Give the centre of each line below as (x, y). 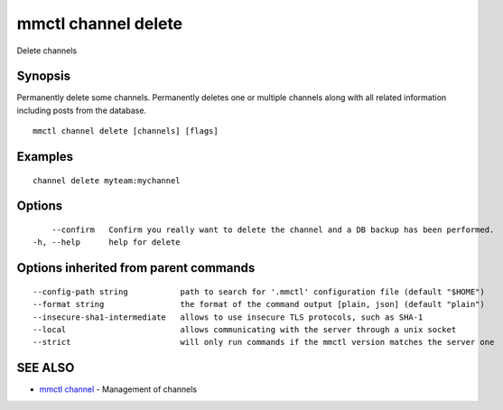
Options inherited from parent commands (136, 268)
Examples (45, 157)
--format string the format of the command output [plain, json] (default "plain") (259, 304)
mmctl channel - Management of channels (118, 389)
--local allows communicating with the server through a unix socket (245, 330)
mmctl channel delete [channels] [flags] (126, 131)
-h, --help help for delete (107, 242)
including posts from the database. (82, 110)
